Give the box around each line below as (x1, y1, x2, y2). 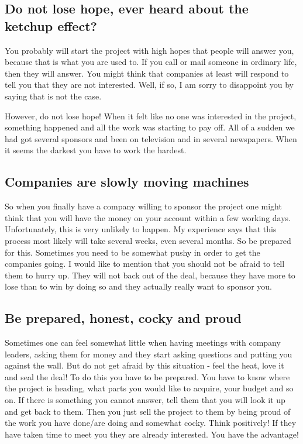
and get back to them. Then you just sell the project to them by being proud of (5, 405, 291, 417)
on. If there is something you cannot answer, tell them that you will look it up (5, 394, 285, 406)
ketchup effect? (5, 16, 97, 35)
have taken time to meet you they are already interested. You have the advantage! (5, 428, 299, 440)
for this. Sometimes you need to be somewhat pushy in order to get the (5, 246, 260, 258)
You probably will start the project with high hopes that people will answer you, (5, 44, 294, 56)
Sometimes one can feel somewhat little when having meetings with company (5, 336, 281, 349)
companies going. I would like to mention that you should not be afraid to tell (5, 257, 285, 270)
